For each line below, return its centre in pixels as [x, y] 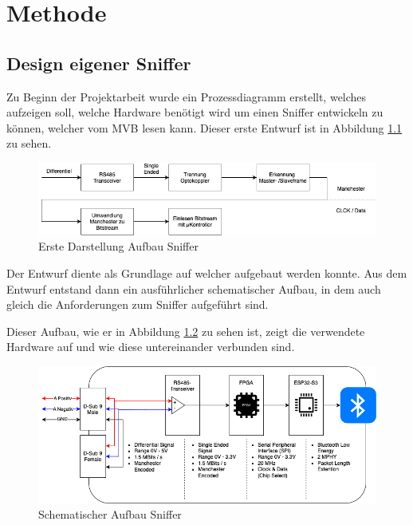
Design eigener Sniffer [99, 63]
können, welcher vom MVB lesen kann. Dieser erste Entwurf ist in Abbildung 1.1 [205, 127]
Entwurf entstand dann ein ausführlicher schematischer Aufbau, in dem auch [194, 288]
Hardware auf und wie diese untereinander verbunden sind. [151, 347]
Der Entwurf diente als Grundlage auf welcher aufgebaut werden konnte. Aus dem [207, 272]
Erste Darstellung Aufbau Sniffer [118, 246]
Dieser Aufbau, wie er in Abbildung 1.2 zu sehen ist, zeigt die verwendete [186, 331]
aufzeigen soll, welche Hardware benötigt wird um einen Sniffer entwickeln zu [195, 112]
